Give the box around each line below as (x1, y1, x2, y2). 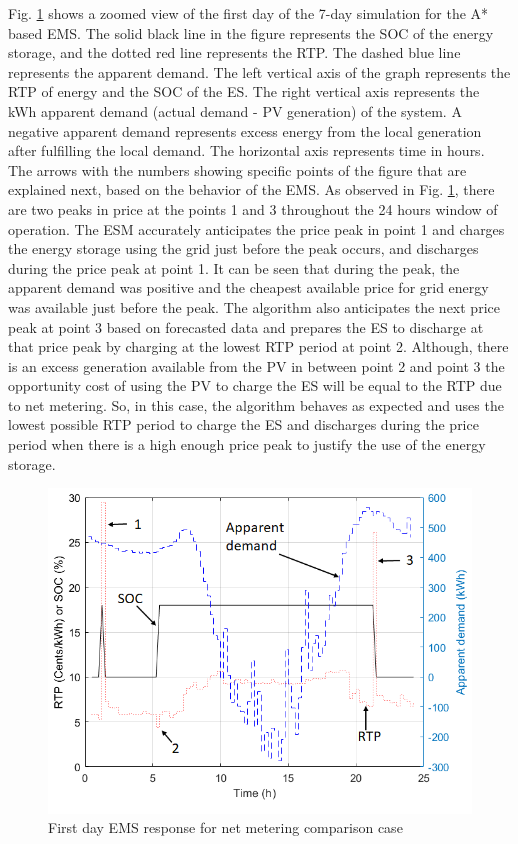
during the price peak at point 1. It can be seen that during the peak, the (8, 257, 460, 278)
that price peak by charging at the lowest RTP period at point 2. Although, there (8, 336, 509, 357)
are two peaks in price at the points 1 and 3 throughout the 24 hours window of (8, 198, 498, 219)
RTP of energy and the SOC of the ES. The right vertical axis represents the (8, 81, 480, 102)
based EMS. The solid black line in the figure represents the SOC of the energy (8, 22, 494, 43)
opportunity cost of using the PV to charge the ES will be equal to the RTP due (8, 375, 502, 396)
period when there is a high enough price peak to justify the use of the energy (8, 434, 486, 455)
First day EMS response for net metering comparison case (48, 817, 403, 838)
